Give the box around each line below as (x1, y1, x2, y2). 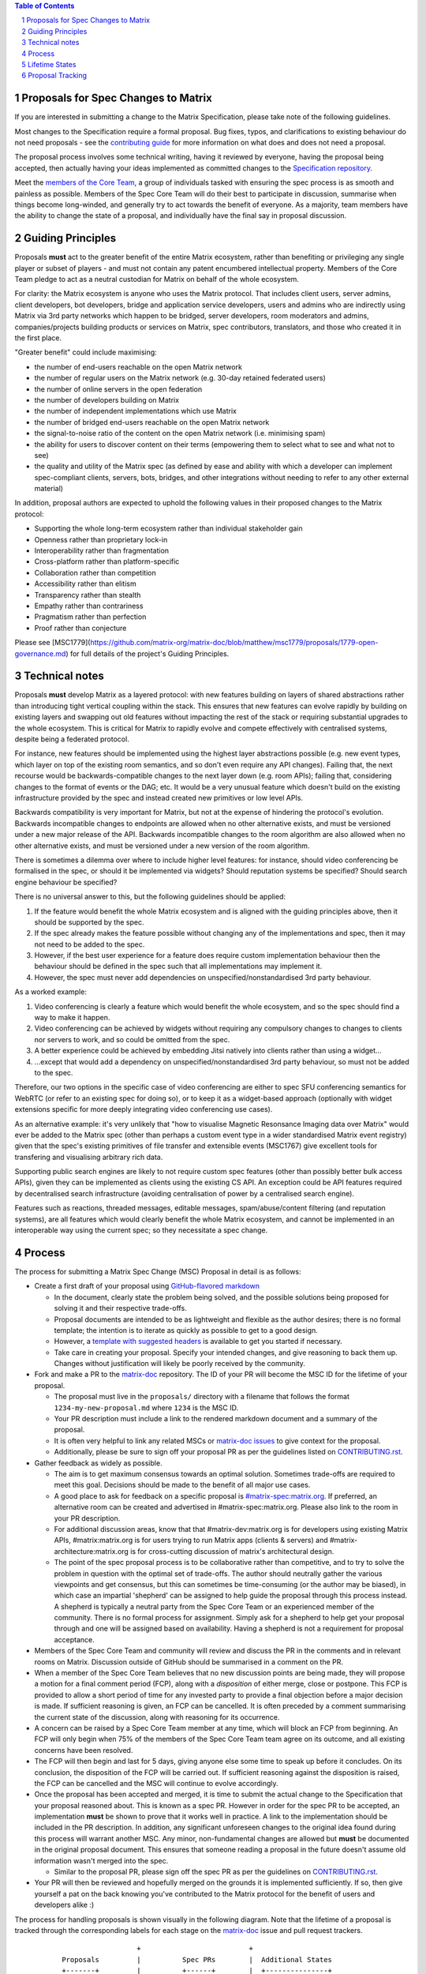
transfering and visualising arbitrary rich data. (14, 1152, 163, 1162)
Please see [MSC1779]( (14, 638, 91, 647)
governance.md (14, 648, 66, 659)
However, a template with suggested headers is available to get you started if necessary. (54, 1337, 342, 1346)
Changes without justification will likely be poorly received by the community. (54, 1359, 305, 1368)
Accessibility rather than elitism (34, 579, 137, 588)
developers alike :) (34, 1900, 95, 1910)
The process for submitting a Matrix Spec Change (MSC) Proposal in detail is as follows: (14, 1267, 301, 1276)
